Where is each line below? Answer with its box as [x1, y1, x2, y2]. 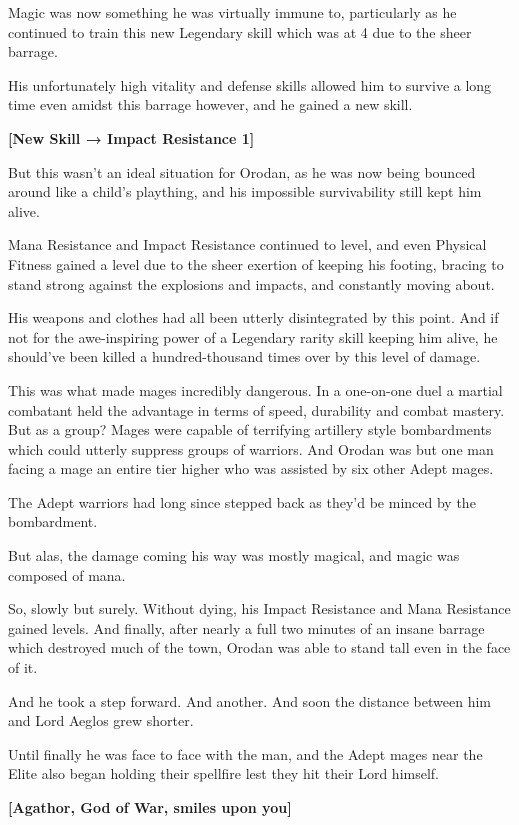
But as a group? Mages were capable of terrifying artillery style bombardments [8, 419, 492, 440]
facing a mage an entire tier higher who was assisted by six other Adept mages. [8, 458, 494, 479]
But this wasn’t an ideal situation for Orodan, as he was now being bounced [8, 161, 476, 182]
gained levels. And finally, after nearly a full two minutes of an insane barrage [8, 617, 485, 638]
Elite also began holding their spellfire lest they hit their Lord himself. [8, 763, 440, 784]
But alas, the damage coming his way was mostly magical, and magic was [8, 545, 460, 566]
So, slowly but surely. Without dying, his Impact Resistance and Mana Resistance [8, 598, 511, 619]
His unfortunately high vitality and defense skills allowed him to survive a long [8, 74, 492, 95]
